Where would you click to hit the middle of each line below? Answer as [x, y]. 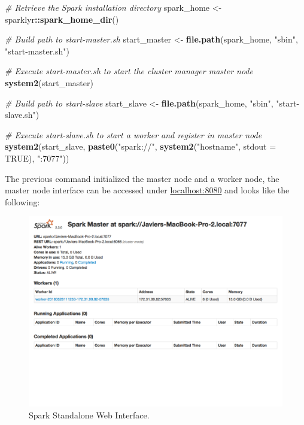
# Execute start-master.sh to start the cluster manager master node [129, 71]
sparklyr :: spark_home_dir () [62, 19]
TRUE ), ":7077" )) [37, 158]
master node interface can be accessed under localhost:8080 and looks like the [147, 190]
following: [22, 201]
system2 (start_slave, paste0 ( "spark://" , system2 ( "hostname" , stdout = [141, 146]
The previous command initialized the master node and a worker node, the [142, 178]
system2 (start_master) [49, 82]
